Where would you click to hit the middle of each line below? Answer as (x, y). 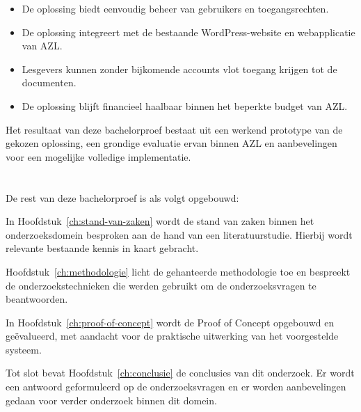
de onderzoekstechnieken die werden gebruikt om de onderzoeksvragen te (161, 285)
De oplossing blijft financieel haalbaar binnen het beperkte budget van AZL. (185, 105)
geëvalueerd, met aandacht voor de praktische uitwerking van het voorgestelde (172, 336)
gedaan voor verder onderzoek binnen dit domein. (111, 400)
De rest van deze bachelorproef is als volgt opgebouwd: (122, 197)
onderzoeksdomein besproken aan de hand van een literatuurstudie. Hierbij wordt (179, 234)
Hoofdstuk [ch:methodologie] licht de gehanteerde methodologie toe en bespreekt (178, 271)
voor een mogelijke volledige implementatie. (98, 156)
